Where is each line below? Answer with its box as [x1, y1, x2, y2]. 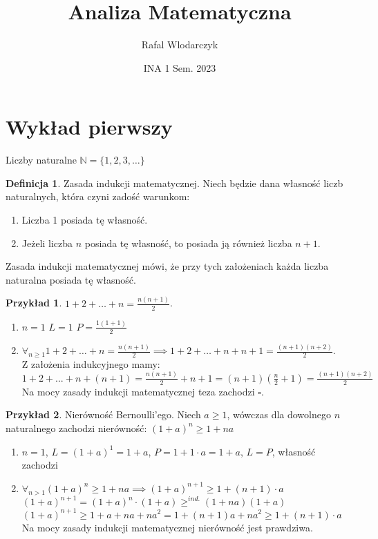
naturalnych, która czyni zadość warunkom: [6, 189, 190, 204]
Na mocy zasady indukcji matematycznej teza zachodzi [21, 384, 255, 398]
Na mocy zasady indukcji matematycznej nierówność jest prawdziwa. [21, 520, 313, 534]
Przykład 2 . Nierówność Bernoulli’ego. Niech [6, 407, 201, 422]
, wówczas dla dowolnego [227, 407, 331, 422]
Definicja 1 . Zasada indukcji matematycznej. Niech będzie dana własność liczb [6, 175, 343, 190]
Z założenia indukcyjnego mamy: [21, 356, 160, 371]
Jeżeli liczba [21, 235, 73, 250]
